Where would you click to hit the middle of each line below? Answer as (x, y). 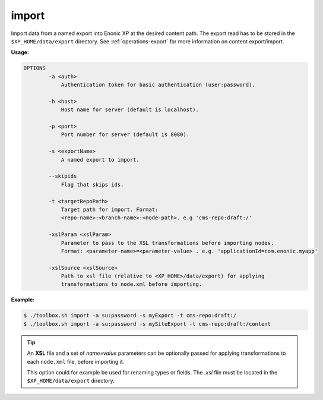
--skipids (63, 176)
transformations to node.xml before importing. (132, 284)
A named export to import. (100, 160)
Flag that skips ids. (92, 185)
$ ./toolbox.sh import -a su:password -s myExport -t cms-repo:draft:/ (130, 316)
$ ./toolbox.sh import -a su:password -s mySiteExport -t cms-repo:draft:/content (147, 324)
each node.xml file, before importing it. (76, 361)
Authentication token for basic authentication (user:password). (158, 85)
